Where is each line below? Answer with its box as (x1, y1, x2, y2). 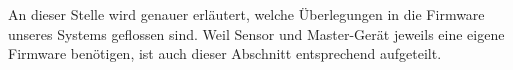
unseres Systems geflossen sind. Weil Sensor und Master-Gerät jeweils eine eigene (8, 23, 505, 44)
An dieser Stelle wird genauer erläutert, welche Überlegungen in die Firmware (8, 4, 485, 24)
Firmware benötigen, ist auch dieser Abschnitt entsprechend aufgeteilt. (8, 43, 442, 64)
